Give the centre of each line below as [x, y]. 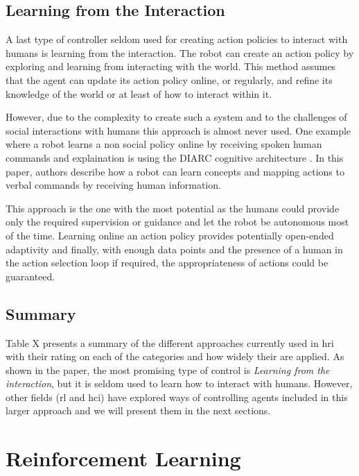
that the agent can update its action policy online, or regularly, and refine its [169, 79]
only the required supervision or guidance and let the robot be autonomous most [177, 222]
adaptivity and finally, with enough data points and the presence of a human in [174, 249]
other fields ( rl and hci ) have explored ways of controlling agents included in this [177, 397]
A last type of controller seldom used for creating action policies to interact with [177, 39]
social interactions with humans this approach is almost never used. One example [178, 130]
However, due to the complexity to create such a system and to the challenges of [176, 117]
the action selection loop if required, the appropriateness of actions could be [167, 263]
